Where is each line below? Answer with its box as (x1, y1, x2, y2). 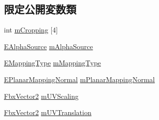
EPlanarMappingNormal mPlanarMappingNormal (4, 74, 155, 84)
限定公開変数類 (4, 1, 76, 17)
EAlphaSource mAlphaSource (4, 41, 93, 51)
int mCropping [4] (4, 25, 58, 35)
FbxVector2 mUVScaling (4, 90, 79, 101)
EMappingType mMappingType (4, 58, 101, 68)
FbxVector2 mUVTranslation (4, 107, 92, 118)
